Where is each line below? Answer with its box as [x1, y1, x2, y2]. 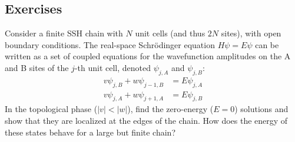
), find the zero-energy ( [127, 103, 214, 115]
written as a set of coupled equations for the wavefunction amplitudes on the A [5, 50, 291, 62]
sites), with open [221, 27, 281, 39]
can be [255, 38, 279, 50]
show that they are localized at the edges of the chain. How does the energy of [5, 114, 288, 127]
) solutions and [234, 103, 289, 115]
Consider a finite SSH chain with [5, 27, 123, 39]
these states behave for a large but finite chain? [5, 126, 176, 138]
